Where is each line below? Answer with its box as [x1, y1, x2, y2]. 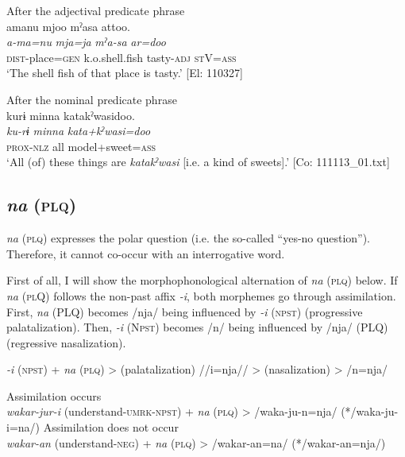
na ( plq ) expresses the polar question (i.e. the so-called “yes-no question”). [6, 230, 371, 246]
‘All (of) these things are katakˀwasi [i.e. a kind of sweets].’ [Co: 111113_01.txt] [6, 153, 390, 170]
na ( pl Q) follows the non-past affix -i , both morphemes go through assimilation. [6, 287, 396, 304]
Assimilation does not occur [43, 419, 179, 436]
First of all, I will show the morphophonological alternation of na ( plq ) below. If [6, 272, 398, 289]
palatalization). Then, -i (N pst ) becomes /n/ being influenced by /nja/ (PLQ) [6, 319, 388, 335]
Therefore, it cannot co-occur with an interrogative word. [6, 245, 285, 261]
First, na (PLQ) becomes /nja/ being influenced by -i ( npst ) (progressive [6, 303, 363, 320]
